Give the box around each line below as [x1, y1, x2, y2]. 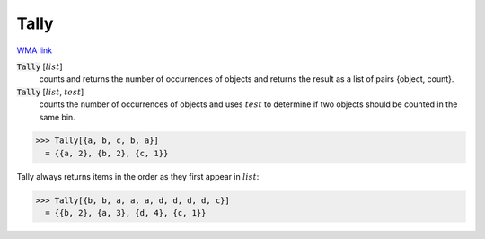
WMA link [16, 45, 53, 56]
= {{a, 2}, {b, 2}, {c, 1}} [45, 148, 169, 158]
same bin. [39, 111, 75, 122]
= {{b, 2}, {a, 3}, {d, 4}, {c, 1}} [45, 208, 207, 218]
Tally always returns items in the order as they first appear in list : [16, 171, 260, 181]
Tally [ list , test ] [16, 86, 84, 97]
